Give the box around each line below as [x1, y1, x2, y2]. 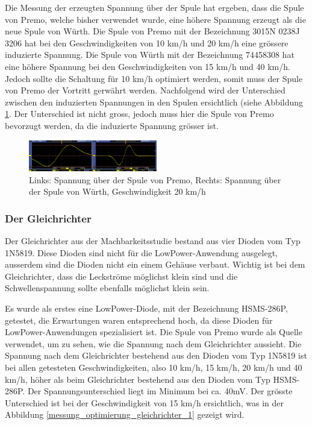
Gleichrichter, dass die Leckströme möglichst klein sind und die [5, 269, 238, 282]
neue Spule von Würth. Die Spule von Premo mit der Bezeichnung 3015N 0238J [5, 25, 300, 37]
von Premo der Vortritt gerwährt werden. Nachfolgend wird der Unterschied [5, 84, 285, 96]
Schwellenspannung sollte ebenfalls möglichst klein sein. [5, 282, 210, 294]
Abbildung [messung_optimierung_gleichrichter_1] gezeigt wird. [5, 408, 245, 421]
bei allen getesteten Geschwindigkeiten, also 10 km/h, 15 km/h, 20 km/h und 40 [5, 360, 302, 373]
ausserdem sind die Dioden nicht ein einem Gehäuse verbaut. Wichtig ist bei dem [5, 258, 305, 271]
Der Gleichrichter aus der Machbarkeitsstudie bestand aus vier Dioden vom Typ [5, 235, 301, 247]
